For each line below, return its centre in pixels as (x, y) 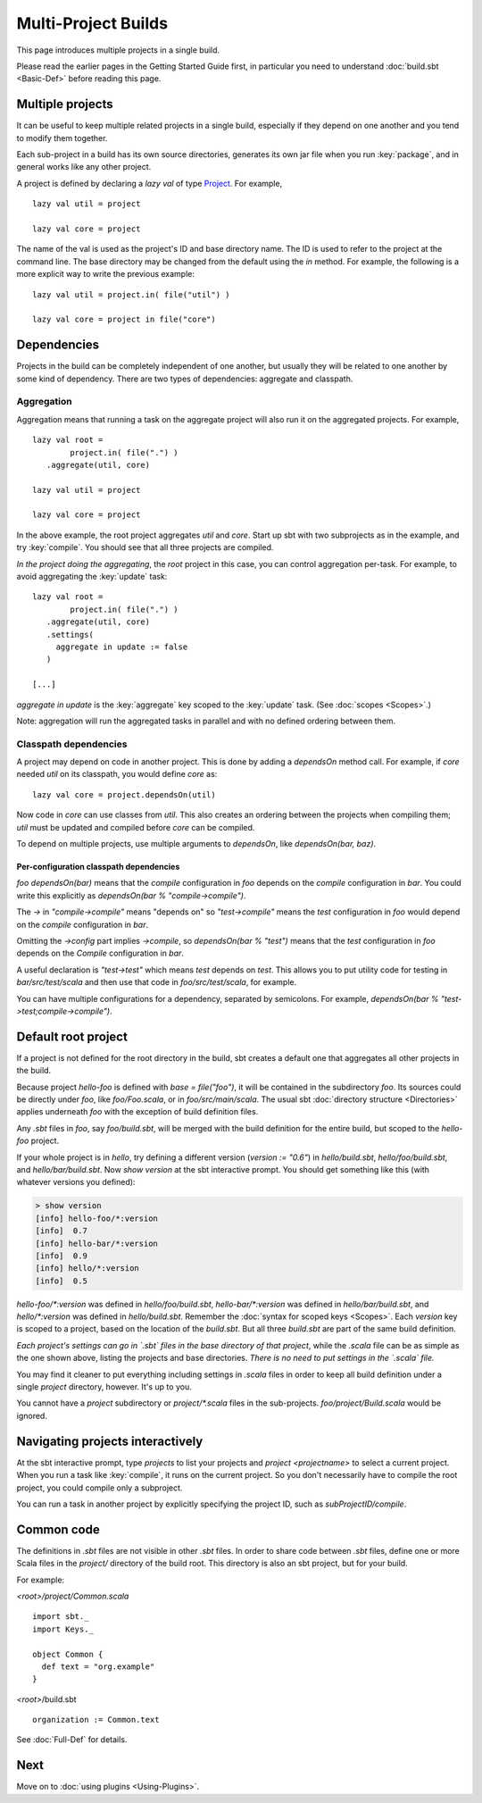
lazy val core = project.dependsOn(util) (124, 794)
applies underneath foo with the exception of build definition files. (137, 1112)
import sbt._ (61, 1617)
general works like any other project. (84, 167)
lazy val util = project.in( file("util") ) (132, 294)
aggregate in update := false (122, 647)
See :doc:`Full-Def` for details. (72, 1740)
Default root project (72, 1036)
